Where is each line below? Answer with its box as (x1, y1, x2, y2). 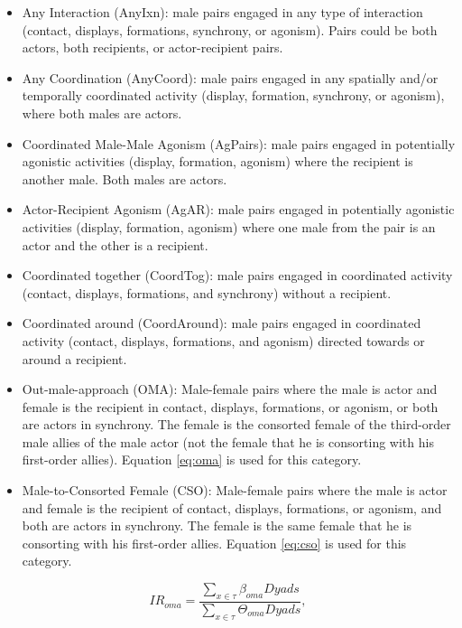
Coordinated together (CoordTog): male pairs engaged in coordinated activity (22, 266, 453, 285)
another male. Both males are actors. (22, 169, 227, 188)
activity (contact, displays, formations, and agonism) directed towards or (22, 331, 425, 350)
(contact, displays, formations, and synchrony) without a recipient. (22, 283, 392, 302)
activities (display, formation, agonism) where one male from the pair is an (22, 217, 436, 236)
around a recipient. (22, 349, 127, 368)
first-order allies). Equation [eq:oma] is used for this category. (22, 450, 362, 469)
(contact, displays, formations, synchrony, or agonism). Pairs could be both (22, 20, 438, 39)
